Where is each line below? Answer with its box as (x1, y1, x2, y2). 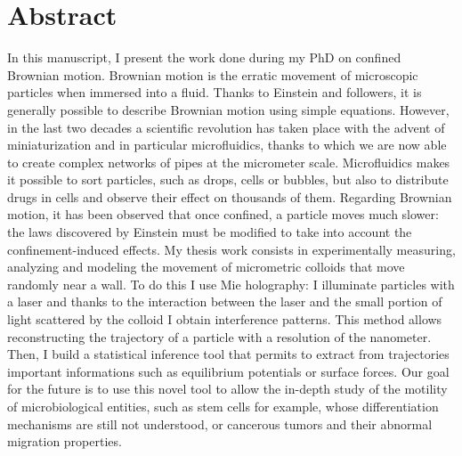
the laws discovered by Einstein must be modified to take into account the (7, 223, 412, 241)
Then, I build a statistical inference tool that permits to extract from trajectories (7, 345, 450, 363)
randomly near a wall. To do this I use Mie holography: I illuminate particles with (7, 274, 455, 293)
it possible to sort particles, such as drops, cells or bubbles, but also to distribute (7, 170, 449, 189)
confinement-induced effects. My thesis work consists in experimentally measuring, (7, 240, 456, 258)
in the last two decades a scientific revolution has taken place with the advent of (7, 118, 445, 136)
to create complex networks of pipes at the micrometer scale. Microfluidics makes (7, 152, 450, 171)
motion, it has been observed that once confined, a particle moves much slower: (7, 205, 439, 224)
